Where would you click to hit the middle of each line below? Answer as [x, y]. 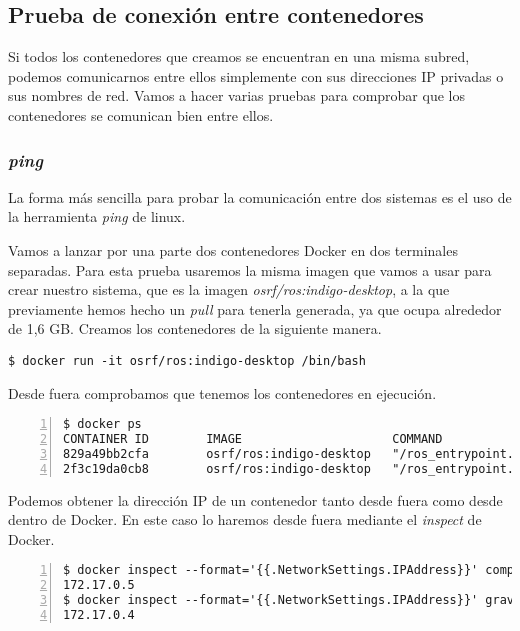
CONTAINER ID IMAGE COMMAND [253, 439]
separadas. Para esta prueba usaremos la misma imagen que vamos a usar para [250, 269]
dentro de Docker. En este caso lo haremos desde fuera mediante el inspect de [245, 519]
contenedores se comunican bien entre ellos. [141, 114]
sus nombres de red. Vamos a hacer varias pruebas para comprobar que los [236, 95]
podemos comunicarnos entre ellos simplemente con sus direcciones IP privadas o [256, 75]
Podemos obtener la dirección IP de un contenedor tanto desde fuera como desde [255, 499]
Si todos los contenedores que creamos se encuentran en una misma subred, [239, 56]
